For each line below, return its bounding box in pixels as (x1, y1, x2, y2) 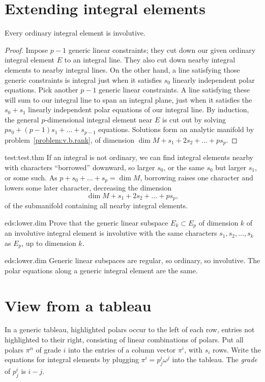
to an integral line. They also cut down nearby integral (64, 54, 235, 65)
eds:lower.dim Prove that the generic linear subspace (5, 217, 168, 228)
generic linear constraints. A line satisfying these (99, 84, 250, 95)
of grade (36, 344, 61, 355)
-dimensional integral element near (45, 114, 153, 124)
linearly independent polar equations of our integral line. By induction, (28, 104, 249, 115)
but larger (215, 162, 247, 172)
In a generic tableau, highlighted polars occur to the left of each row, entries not (5, 324, 255, 335)
